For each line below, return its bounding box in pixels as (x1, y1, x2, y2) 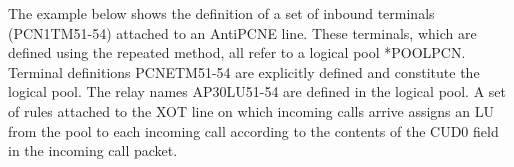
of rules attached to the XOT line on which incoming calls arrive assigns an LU (8, 100, 494, 121)
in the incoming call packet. (8, 140, 178, 161)
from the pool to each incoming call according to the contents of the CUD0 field (8, 120, 499, 141)
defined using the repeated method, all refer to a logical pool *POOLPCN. (8, 42, 466, 63)
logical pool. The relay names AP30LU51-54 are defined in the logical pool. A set (8, 81, 506, 102)
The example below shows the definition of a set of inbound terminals (8, 3, 435, 23)
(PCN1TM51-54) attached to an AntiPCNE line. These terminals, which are (8, 22, 477, 43)
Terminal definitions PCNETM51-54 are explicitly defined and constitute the (8, 61, 480, 82)
